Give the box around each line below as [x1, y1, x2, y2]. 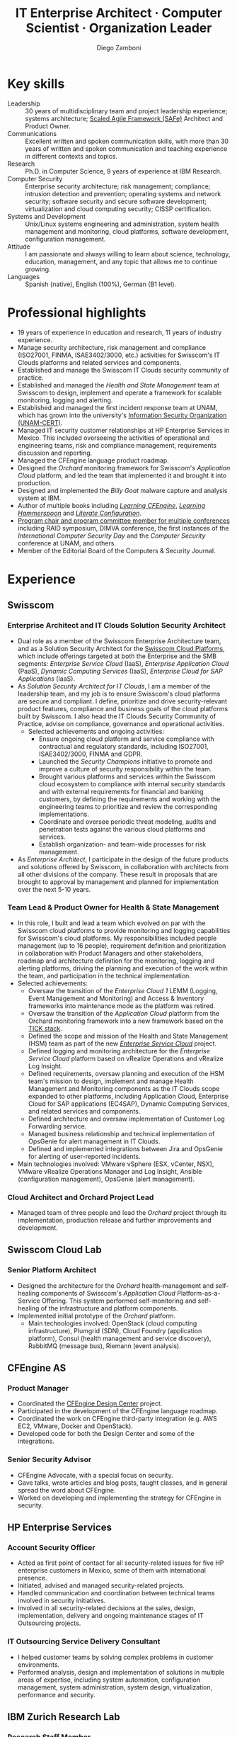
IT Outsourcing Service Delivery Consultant [7, 1636, 161, 1646]
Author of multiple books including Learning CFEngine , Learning [17, 501, 205, 509]
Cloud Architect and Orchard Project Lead [7, 1192, 154, 1202]
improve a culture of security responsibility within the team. [38, 764, 212, 773]
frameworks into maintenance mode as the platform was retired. [28, 1001, 216, 1010]
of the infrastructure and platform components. [40, 1303, 178, 1312]
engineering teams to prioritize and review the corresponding [38, 802, 218, 810]
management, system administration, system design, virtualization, [17, 1682, 213, 1691]
